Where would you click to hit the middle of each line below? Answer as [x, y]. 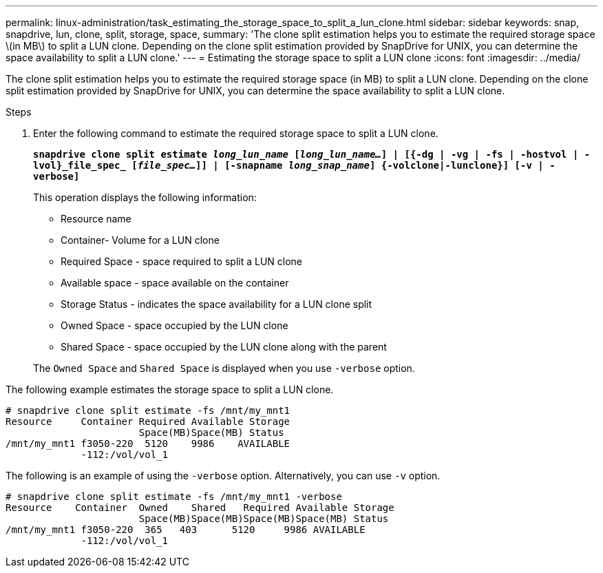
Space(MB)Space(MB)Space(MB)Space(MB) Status [264, 519]
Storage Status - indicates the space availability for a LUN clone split [216, 304]
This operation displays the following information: [145, 197]
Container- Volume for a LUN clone [140, 240]
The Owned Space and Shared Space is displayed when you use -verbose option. [224, 368]
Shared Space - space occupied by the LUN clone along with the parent [224, 347]
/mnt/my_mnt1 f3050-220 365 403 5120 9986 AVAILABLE [186, 530]
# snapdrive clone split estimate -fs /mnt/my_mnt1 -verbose [174, 497]
